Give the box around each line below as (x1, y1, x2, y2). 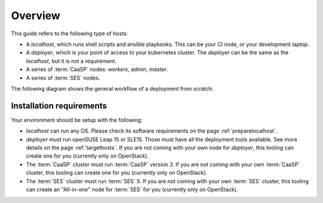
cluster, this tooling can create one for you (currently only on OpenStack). (26, 169, 208, 176)
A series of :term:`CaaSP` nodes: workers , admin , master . (26, 66, 169, 73)
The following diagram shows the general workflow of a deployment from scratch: (11, 85, 214, 92)
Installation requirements (11, 100, 107, 110)
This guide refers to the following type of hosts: (11, 30, 128, 37)
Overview (11, 9, 60, 22)
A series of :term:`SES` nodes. (26, 74, 100, 81)
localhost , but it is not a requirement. (26, 57, 117, 64)
